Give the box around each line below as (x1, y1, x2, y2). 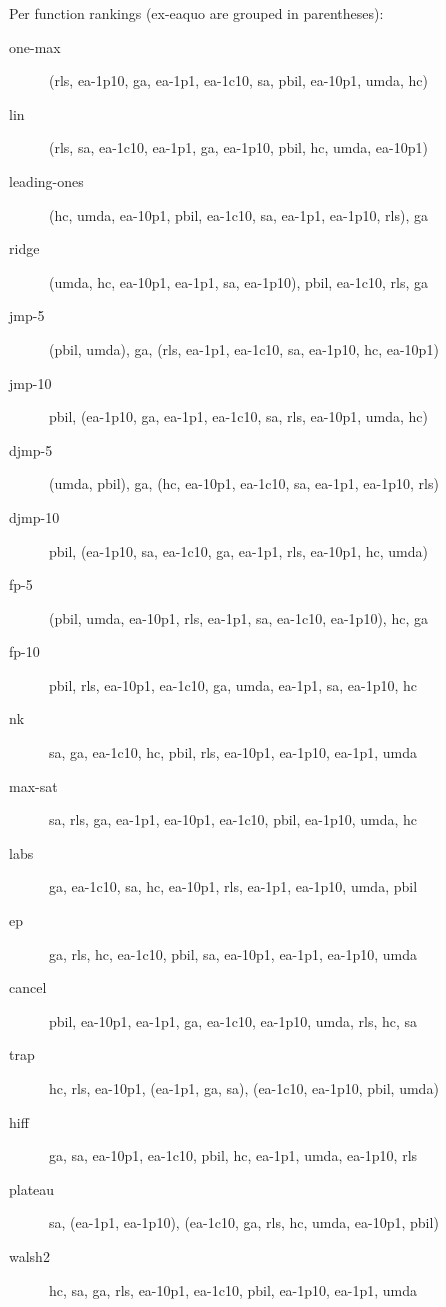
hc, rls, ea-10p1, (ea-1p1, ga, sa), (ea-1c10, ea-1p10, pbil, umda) (49, 1078, 439, 1098)
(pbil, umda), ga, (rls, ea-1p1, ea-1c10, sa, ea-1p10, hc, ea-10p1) (49, 338, 439, 359)
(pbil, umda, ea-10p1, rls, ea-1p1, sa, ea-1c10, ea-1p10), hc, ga (49, 607, 428, 628)
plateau (9, 1178, 55, 1199)
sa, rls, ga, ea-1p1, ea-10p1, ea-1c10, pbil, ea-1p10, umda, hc (49, 809, 418, 830)
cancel (9, 977, 47, 998)
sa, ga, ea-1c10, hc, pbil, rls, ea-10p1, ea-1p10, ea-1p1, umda (49, 742, 418, 763)
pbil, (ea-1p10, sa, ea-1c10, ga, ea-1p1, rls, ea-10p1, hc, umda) (49, 540, 428, 561)
